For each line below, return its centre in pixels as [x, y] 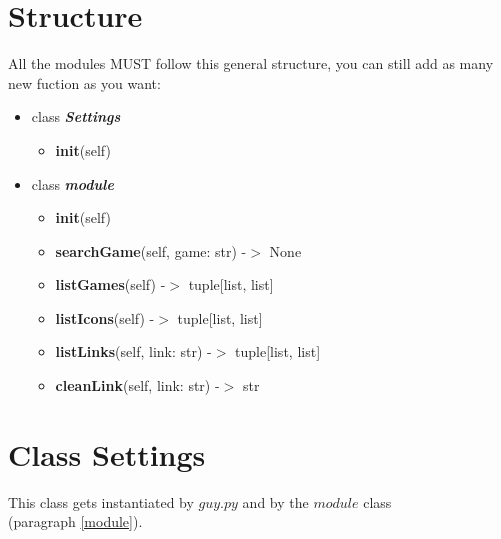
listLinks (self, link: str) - [133, 351]
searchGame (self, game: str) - [151, 250]
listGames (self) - [110, 284]
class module [72, 183]
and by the [275, 501]
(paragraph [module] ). [75, 521]
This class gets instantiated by [101, 501]
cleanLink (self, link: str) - [137, 385]
